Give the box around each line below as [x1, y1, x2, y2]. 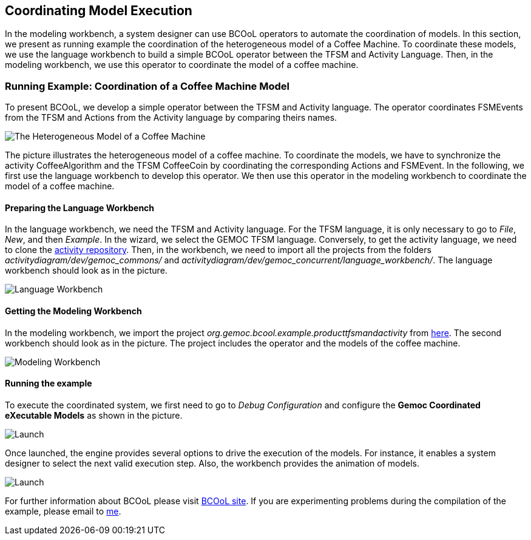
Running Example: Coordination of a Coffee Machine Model [5, 79, 289, 92]
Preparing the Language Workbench [5, 202, 155, 213]
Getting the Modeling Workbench [5, 306, 142, 316]
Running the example [5, 378, 92, 389]
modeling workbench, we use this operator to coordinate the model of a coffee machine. [5, 59, 359, 70]
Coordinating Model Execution [5, 3, 192, 18]
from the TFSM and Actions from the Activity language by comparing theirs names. [5, 112, 337, 123]
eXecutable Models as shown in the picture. [5, 410, 183, 420]
